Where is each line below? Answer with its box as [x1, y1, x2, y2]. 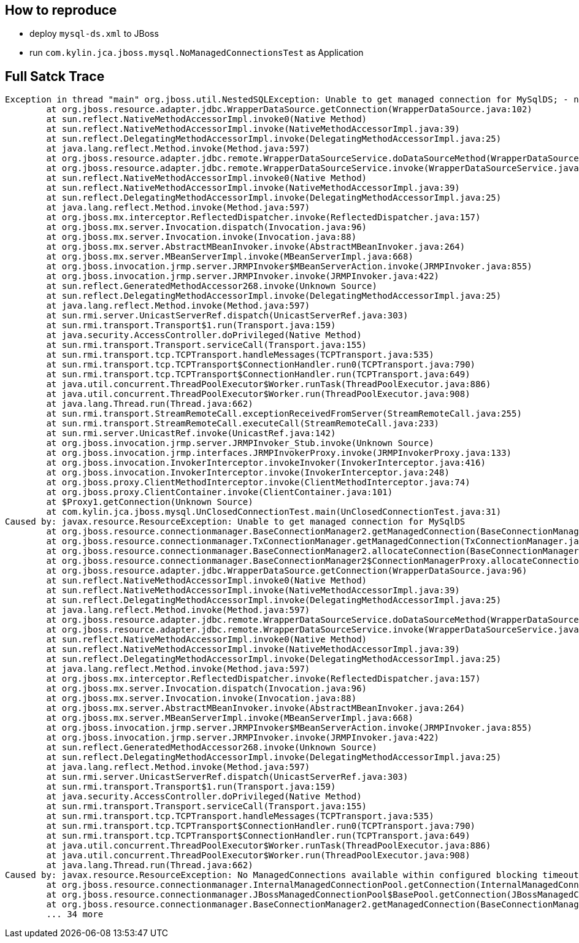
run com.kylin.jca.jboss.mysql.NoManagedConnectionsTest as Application [29, 47, 364, 58]
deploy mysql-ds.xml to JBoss [29, 28, 159, 39]
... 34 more [46, 909, 104, 920]
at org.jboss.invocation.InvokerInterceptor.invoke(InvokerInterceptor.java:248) [46, 468, 450, 478]
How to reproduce [5, 2, 117, 18]
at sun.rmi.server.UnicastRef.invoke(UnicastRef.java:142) [46, 428, 336, 439]
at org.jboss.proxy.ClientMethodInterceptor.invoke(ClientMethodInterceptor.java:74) [46, 477, 470, 488]
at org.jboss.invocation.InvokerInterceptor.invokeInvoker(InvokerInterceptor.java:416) [46, 458, 486, 468]
